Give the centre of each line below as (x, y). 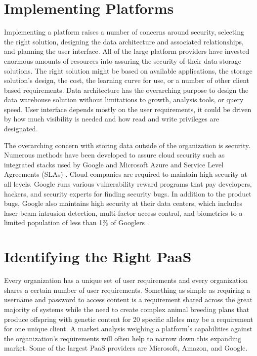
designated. (21, 129)
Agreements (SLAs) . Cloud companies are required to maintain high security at (126, 174)
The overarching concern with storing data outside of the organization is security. (127, 145)
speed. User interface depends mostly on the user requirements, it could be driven (128, 109)
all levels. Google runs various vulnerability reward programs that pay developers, (128, 184)
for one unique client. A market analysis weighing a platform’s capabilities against (128, 329)
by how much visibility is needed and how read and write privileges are (112, 119)
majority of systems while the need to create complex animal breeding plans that (127, 309)
